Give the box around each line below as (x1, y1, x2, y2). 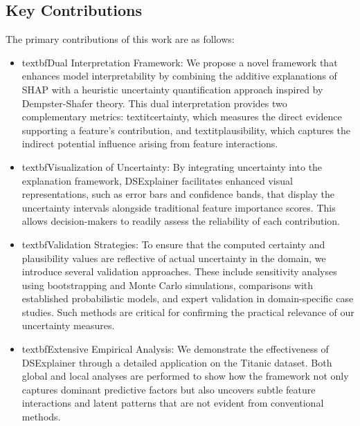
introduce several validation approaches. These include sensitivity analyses (21, 264, 337, 279)
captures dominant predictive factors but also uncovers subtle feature (21, 382, 316, 396)
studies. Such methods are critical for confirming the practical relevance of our (21, 304, 354, 319)
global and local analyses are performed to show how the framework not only (21, 369, 349, 383)
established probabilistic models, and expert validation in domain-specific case (21, 291, 354, 306)
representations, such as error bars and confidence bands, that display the (21, 187, 334, 201)
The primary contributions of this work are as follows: (6, 32, 235, 46)
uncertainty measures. (21, 318, 115, 333)
